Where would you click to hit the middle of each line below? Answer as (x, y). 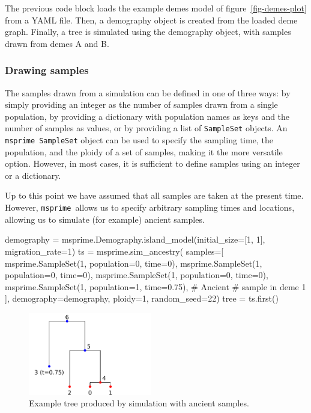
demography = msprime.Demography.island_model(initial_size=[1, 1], (135, 239)
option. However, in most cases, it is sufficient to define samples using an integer (152, 163)
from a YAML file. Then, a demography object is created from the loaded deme (151, 20)
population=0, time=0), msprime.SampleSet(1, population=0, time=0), (137, 275)
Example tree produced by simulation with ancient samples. (139, 403)
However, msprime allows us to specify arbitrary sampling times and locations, (150, 207)
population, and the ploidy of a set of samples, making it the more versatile (144, 151)
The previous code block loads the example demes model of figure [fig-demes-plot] (156, 8)
